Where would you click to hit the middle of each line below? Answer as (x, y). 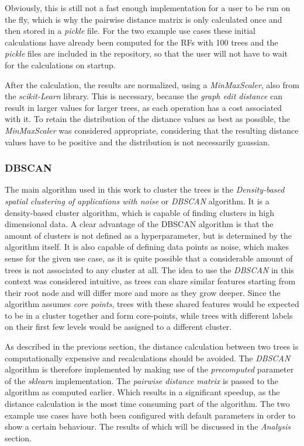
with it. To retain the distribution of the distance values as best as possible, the (147, 119)
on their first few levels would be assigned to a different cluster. (118, 327)
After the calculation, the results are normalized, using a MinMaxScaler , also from (152, 84)
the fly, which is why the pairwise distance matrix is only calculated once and (144, 19)
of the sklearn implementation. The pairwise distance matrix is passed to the (142, 380)
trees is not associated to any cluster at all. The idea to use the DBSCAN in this (149, 269)
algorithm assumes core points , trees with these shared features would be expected (152, 304)
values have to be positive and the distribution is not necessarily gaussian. (137, 142)
